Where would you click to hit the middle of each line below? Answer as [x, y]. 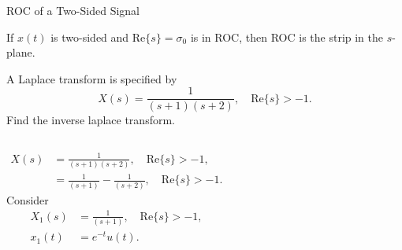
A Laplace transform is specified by [92, 78]
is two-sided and [90, 37]
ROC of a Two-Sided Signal [73, 10]
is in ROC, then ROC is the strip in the [287, 37]
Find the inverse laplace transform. [91, 120]
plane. [21, 52]
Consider [28, 199]
